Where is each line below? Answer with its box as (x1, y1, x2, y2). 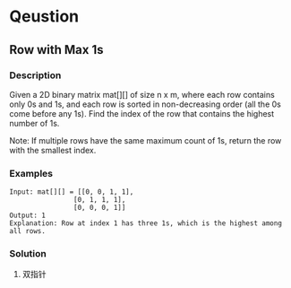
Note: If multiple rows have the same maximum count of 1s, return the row (9, 135, 282, 145)
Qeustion (9, 6, 79, 27)
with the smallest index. (9, 144, 97, 155)
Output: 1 (9, 211, 47, 221)
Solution (9, 248, 47, 260)
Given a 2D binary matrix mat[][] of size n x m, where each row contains (9, 89, 275, 100)
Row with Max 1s (9, 42, 105, 57)
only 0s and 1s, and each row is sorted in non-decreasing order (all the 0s (9, 99, 282, 109)
